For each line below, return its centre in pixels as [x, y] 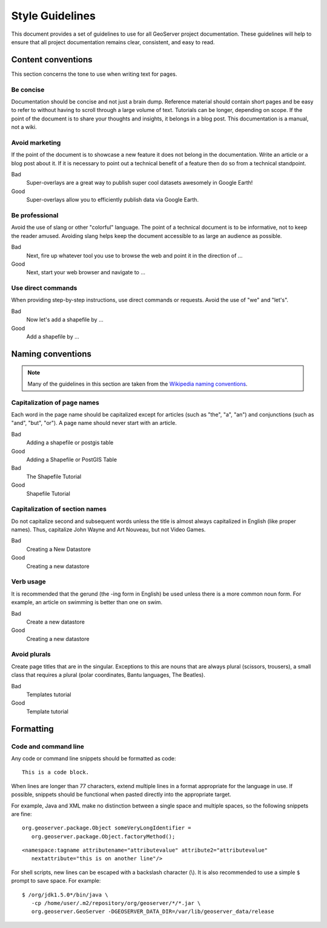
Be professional [35, 216]
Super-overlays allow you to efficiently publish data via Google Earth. [113, 200]
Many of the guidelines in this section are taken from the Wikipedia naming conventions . [137, 384]
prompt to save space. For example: [56, 881]
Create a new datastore [55, 622]
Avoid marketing [36, 142]
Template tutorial [48, 711]
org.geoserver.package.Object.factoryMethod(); [103, 836]
